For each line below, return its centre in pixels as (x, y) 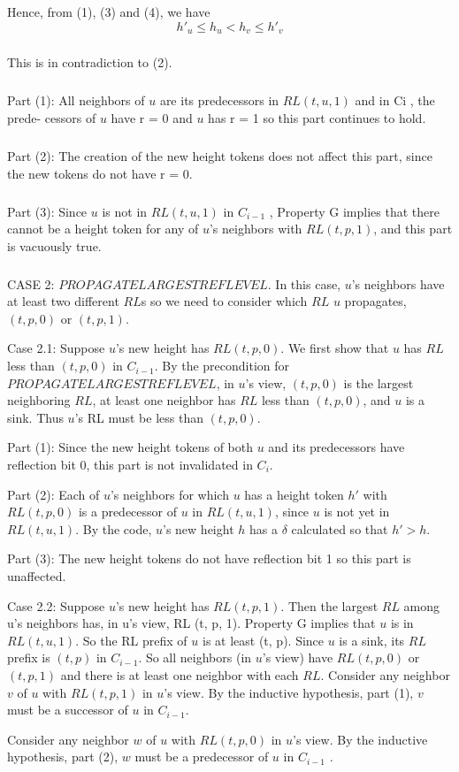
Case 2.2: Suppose (56, 605)
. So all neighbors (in (195, 657)
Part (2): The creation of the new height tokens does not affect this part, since (220, 155)
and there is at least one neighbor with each (180, 674)
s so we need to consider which (224, 301)
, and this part (413, 229)
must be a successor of (68, 710)
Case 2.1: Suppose (56, 348)
